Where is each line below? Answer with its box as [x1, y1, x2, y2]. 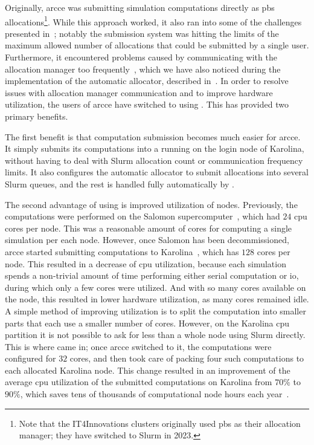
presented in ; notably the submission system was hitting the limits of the [5, 27, 279, 39]
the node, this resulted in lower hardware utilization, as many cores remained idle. [5, 293, 309, 305]
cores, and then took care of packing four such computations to [69, 352, 304, 365]
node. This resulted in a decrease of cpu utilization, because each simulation [5, 257, 286, 270]
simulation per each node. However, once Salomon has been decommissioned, [5, 233, 289, 246]
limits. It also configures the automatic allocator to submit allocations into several [5, 166, 309, 178]
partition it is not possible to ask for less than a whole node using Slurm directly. [5, 328, 306, 341]
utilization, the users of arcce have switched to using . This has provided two [5, 98, 289, 111]
